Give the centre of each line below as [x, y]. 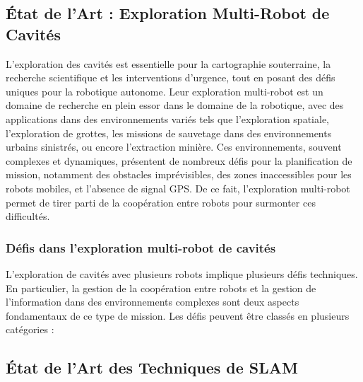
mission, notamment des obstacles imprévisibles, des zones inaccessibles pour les [179, 174]
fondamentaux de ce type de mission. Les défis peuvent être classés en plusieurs [178, 315]
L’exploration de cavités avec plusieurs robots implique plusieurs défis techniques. [182, 273]
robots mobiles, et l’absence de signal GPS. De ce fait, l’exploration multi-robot [178, 188]
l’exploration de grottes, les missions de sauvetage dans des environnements [169, 133]
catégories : [30, 329]
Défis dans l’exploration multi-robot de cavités [141, 247]
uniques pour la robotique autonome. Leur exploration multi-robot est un [165, 91]
